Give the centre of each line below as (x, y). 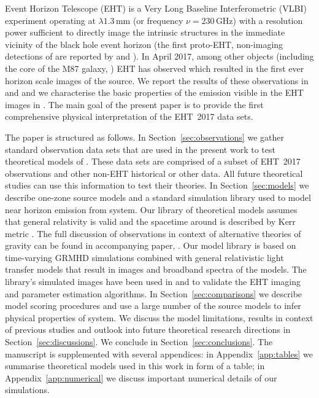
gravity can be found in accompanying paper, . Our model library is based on (151, 245)
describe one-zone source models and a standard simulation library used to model (158, 197)
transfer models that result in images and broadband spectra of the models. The (156, 269)
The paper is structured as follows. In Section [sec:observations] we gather (144, 137)
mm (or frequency (149, 20)
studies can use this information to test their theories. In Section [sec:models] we (157, 185)
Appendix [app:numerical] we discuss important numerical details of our (141, 377)
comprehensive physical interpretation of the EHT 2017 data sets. (129, 116)
